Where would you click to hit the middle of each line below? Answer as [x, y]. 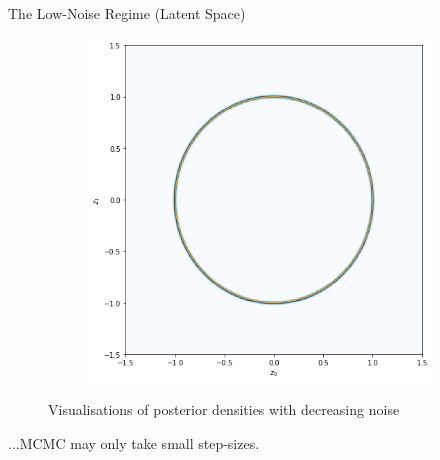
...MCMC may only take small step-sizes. [134, 442]
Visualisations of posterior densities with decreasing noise [224, 409]
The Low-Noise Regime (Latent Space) [127, 13]
